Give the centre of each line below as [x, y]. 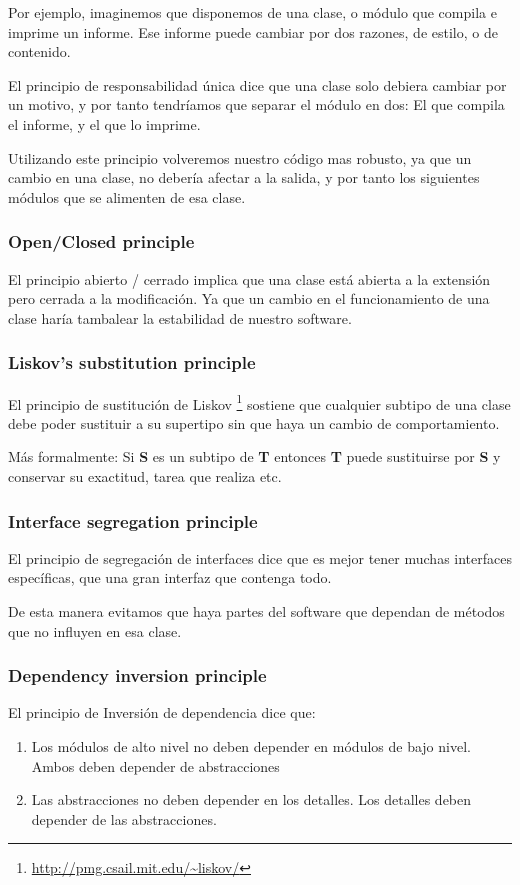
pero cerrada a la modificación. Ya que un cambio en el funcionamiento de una [249, 298]
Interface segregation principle [133, 520]
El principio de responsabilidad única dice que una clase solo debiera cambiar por [257, 84]
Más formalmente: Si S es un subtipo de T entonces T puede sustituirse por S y [254, 456]
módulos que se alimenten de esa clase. [127, 196]
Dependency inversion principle [137, 675]
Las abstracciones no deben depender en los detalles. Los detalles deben [251, 799]
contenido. [39, 51]
